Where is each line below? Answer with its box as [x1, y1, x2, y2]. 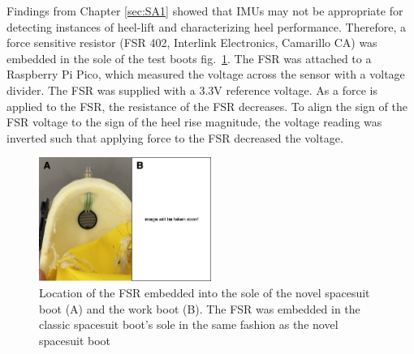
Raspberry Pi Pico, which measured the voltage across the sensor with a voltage [6, 66, 405, 83]
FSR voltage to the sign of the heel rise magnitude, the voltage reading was [6, 113, 382, 130]
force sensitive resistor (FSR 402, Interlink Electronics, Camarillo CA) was [6, 34, 377, 51]
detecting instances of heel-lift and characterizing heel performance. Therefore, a [6, 18, 406, 35]
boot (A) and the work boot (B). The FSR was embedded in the [39, 300, 360, 317]
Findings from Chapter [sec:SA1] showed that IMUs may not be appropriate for [6, 2, 403, 19]
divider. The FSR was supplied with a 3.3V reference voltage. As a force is [6, 81, 377, 98]
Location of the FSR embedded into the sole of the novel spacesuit [39, 284, 370, 301]
